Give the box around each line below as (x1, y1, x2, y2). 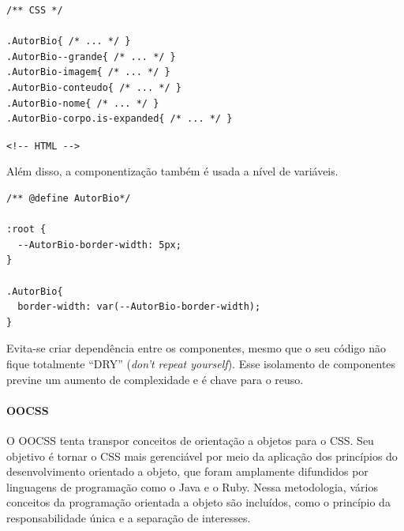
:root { (6, 224, 47, 235)
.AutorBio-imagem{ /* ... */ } (6, 66, 170, 78)
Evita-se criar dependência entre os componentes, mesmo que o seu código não (6, 340, 386, 356)
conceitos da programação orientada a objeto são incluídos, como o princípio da (6, 494, 391, 510)
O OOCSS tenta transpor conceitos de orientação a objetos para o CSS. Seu (6, 431, 374, 448)
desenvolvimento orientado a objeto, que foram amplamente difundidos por (6, 463, 368, 480)
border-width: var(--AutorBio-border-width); (17, 301, 261, 313)
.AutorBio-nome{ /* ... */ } (6, 97, 159, 109)
